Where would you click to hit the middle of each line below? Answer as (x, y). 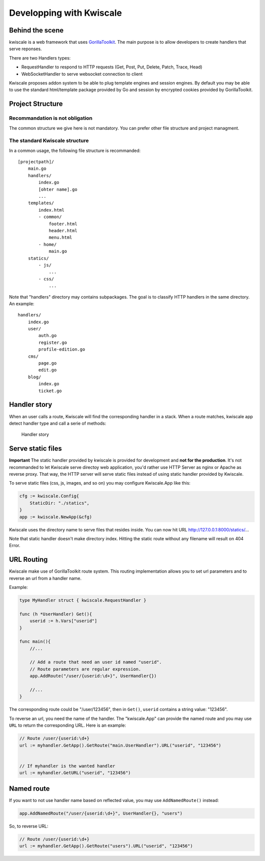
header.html (63, 231)
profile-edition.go (62, 350)
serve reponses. (26, 49)
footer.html (63, 224)
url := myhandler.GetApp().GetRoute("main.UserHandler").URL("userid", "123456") (120, 745)
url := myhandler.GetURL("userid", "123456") (75, 773)
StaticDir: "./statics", (60, 503)
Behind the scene (36, 30)
